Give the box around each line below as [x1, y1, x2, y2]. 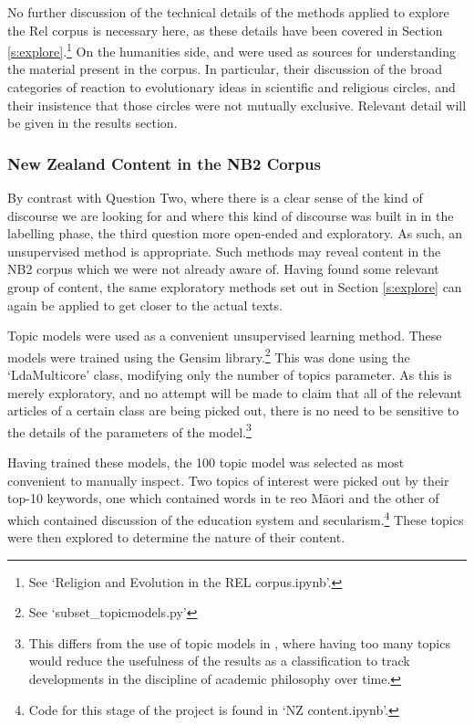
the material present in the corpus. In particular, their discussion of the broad [7, 59, 443, 79]
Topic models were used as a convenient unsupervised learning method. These [7, 326, 442, 345]
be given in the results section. [7, 113, 178, 132]
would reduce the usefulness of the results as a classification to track [28, 651, 410, 670]
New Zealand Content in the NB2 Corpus [7, 152, 321, 174]
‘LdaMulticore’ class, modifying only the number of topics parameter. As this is [7, 365, 452, 384]
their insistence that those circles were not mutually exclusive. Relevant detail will [7, 95, 467, 114]
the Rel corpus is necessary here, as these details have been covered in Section [7, 20, 443, 39]
